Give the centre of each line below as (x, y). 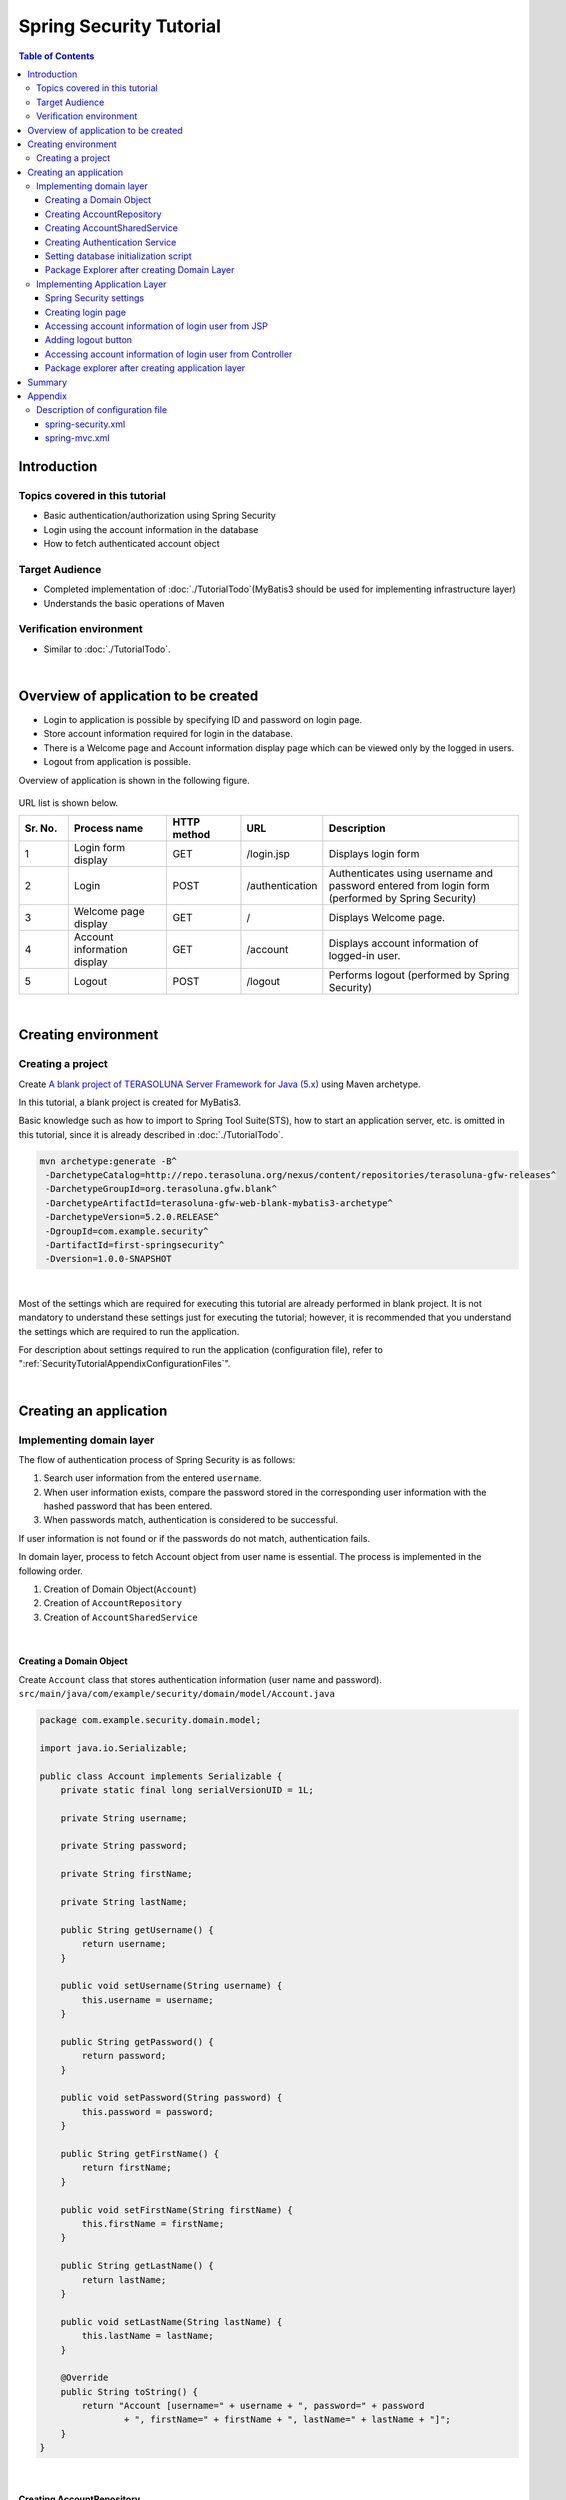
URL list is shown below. (68, 802)
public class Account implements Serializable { (161, 1776)
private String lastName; (124, 1902)
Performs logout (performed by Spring (419, 975)
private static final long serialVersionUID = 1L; (187, 1789)
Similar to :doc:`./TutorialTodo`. (107, 649)
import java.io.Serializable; (113, 1748)
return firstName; (126, 2168)
